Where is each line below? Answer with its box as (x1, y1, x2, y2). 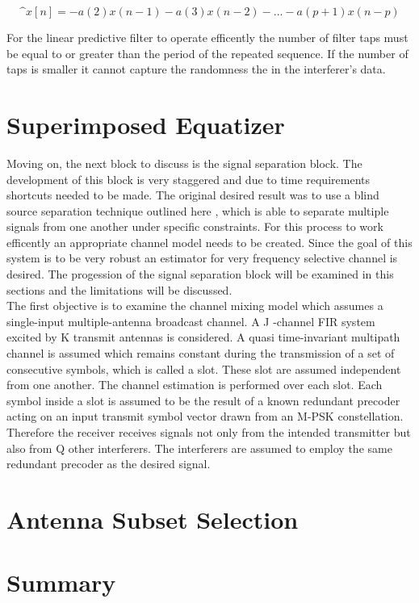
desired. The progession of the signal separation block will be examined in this (6, 266, 394, 283)
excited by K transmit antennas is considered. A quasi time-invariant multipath (6, 329, 400, 345)
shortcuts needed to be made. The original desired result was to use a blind (6, 186, 379, 203)
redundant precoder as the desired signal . (6, 455, 211, 472)
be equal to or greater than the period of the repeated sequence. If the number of (6, 44, 409, 61)
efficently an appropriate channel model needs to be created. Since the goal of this (6, 233, 413, 250)
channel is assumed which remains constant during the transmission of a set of (6, 345, 395, 362)
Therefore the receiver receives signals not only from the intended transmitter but (6, 424, 411, 440)
